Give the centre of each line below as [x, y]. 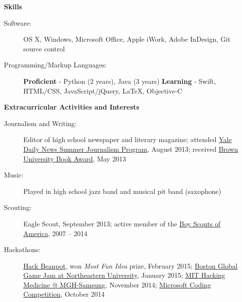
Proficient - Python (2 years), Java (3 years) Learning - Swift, [120, 81]
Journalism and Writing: [40, 123]
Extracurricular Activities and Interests [72, 107]
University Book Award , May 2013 [75, 158]
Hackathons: [22, 249]
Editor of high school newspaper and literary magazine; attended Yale [128, 139]
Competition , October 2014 [64, 294]
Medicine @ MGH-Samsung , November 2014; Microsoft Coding [117, 284]
